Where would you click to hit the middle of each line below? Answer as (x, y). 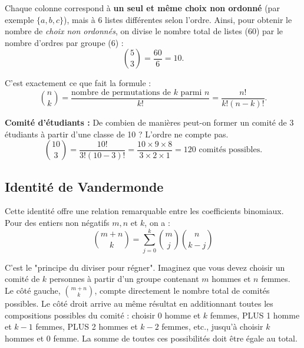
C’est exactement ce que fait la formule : (78, 83)
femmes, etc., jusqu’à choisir (212, 326)
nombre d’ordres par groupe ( (58, 42)
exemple (19, 19)
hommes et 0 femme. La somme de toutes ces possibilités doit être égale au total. (151, 338)
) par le (270, 31)
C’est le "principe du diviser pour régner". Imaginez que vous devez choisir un (145, 267)
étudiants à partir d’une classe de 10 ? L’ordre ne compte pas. (117, 134)
